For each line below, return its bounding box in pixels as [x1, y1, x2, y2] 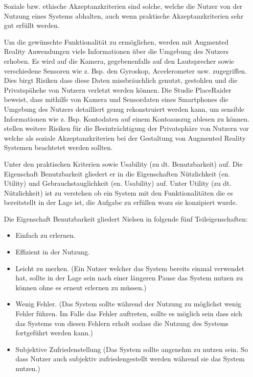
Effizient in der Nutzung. [15, 247, 90, 257]
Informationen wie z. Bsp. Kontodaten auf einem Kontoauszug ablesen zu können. [4, 113, 250, 124]
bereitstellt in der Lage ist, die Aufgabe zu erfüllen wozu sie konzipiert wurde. [4, 197, 238, 207]
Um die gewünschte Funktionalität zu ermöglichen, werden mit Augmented [4, 36, 229, 47]
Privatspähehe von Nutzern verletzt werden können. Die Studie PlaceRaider [4, 84, 231, 95]
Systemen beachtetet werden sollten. [4, 142, 113, 152]
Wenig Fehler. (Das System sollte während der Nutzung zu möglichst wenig [15, 299, 242, 309]
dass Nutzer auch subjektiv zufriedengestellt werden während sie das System [15, 353, 245, 364]
